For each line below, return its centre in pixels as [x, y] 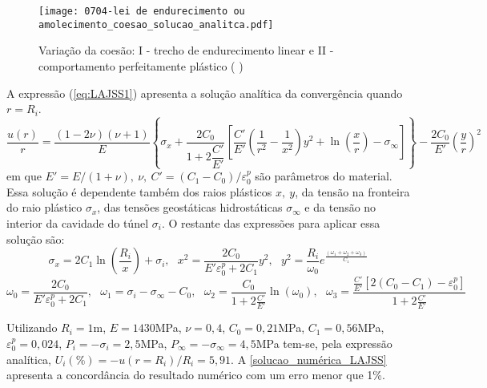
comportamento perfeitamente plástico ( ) [141, 65]
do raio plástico [44, 207]
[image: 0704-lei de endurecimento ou [142, 11]
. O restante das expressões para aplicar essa [271, 222]
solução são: [36, 238]
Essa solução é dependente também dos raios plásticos [139, 191]
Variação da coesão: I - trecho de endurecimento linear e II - [186, 50]
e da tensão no [340, 207]
